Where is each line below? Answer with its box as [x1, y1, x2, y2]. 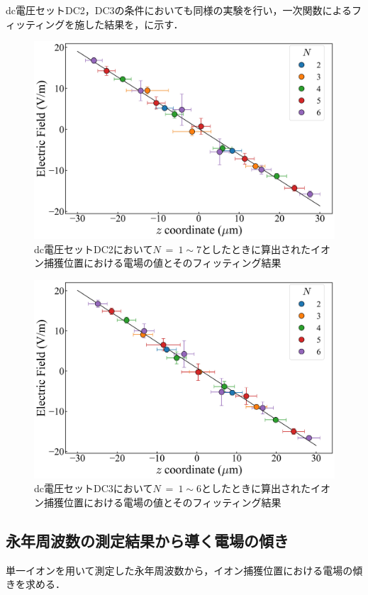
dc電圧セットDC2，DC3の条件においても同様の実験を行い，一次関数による [6, 3, 352, 17]
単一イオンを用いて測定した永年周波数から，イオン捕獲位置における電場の [6, 562, 353, 577]
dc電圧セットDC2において [34, 241, 153, 256]
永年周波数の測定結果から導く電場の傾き [6, 529, 289, 551]
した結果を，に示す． [84, 16, 184, 31]
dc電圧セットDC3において [34, 481, 153, 496]
